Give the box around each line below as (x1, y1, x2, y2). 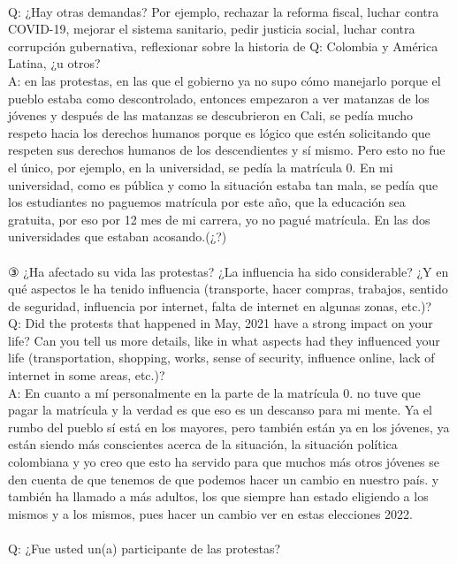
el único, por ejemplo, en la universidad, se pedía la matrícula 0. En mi (8, 157, 393, 176)
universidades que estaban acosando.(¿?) (8, 227, 227, 246)
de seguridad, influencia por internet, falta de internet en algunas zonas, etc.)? (8, 296, 432, 315)
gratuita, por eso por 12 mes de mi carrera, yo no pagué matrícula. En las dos (8, 210, 430, 228)
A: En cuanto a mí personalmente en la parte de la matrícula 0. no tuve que (8, 383, 421, 401)
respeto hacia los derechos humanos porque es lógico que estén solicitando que (8, 123, 430, 141)
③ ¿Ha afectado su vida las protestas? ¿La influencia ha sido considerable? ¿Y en (8, 262, 449, 280)
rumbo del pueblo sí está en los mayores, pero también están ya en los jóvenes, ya (8, 417, 450, 436)
